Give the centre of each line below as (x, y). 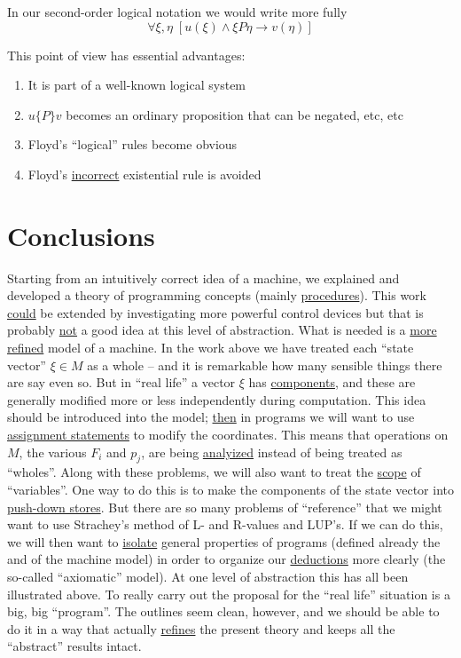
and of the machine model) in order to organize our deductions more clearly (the (227, 559)
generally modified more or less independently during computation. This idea (217, 399)
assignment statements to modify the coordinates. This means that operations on (228, 435)
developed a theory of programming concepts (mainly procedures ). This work (217, 295)
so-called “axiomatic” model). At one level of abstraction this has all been (208, 576)
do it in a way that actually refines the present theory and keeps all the (201, 628)
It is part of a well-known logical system (137, 85)
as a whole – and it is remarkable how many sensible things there (265, 365)
